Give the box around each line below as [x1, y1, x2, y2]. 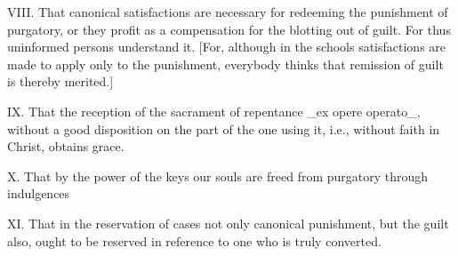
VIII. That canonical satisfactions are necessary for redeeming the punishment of [7, 3, 448, 20]
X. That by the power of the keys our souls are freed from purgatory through [7, 166, 429, 185]
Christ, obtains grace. [7, 137, 125, 156]
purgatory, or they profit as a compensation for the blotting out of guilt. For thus [7, 20, 451, 38]
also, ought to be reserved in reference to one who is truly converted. [7, 231, 382, 250]
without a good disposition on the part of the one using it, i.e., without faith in [7, 119, 440, 138]
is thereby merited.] [7, 72, 114, 91]
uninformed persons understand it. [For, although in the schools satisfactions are [7, 37, 446, 56]
